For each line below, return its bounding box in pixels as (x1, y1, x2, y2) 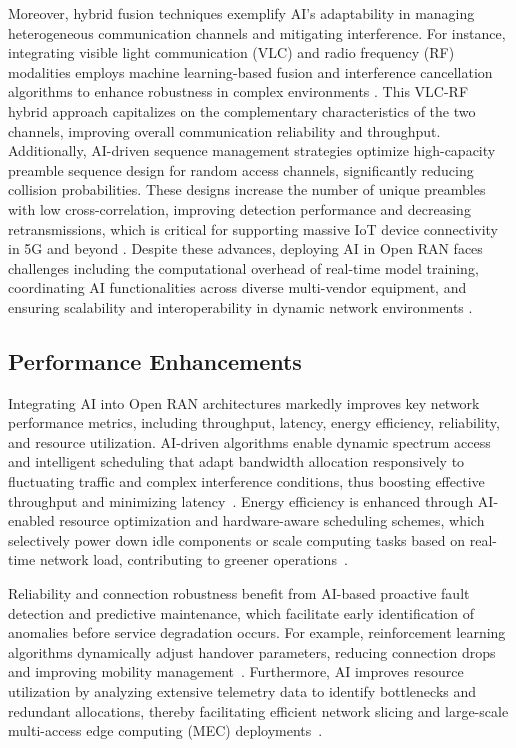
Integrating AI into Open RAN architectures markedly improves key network (8, 392, 480, 413)
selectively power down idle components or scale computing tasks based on (8, 529, 466, 550)
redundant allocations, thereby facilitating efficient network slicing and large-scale (8, 700, 509, 721)
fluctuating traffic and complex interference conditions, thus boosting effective (8, 471, 485, 492)
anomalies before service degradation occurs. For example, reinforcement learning (8, 622, 506, 643)
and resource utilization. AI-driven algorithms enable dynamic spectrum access (8, 431, 491, 452)
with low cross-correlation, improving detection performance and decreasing (8, 198, 471, 219)
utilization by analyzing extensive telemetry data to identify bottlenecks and (8, 681, 477, 702)
